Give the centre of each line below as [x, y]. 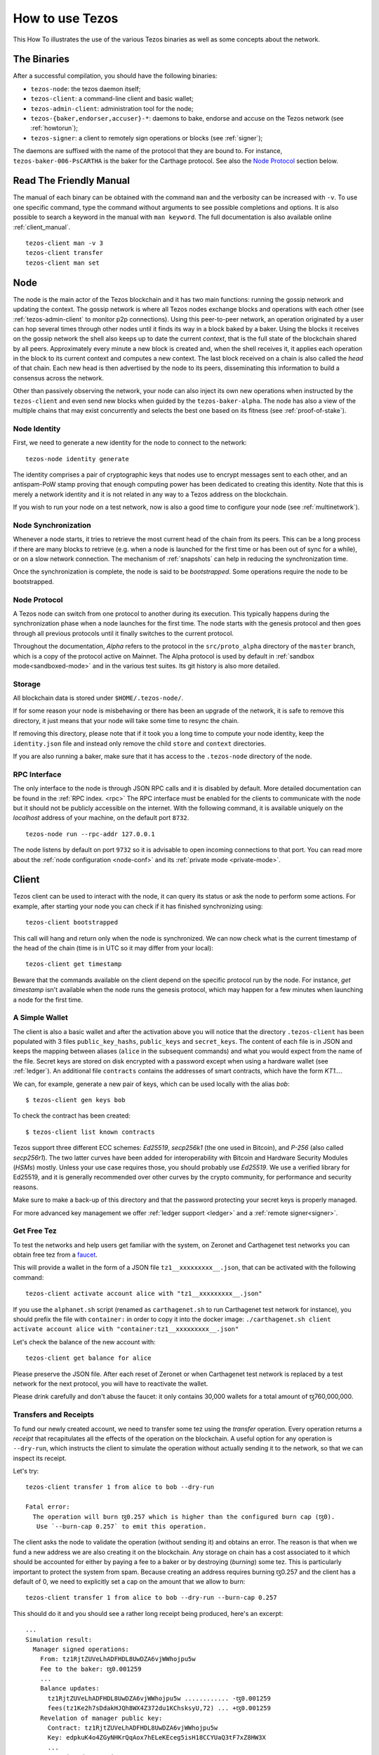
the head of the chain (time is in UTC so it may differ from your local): [113, 948]
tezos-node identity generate [78, 459]
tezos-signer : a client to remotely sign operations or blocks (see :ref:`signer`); [147, 138]
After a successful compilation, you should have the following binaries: [115, 76]
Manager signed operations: [81, 1649]
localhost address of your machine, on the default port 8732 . [101, 818]
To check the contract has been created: [72, 1115]
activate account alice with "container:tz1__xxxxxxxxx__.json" [126, 1329]
